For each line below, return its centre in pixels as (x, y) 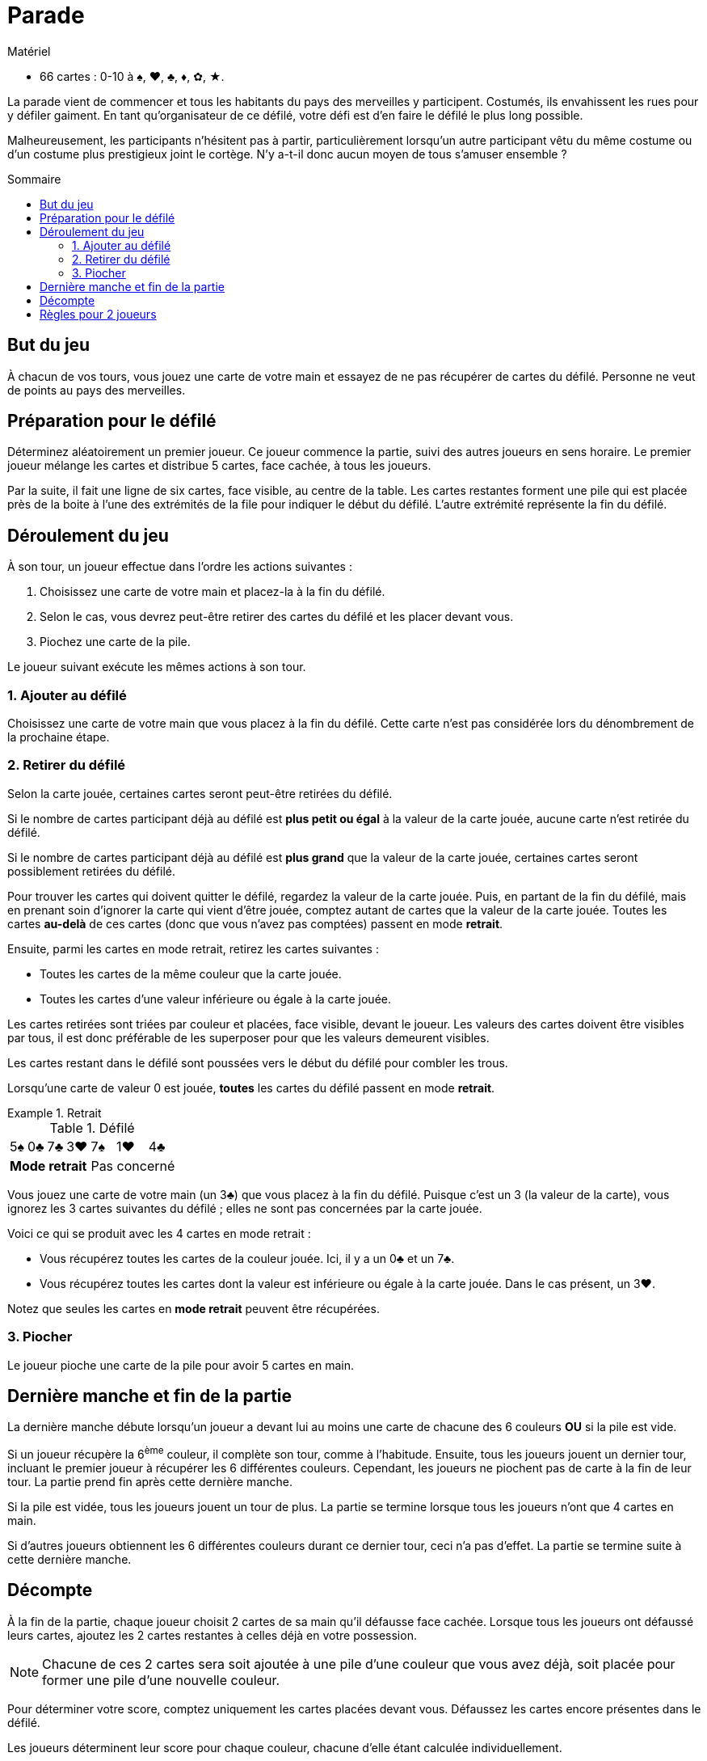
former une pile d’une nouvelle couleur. (161, 1680)
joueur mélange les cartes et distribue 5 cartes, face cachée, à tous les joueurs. (219, 466)
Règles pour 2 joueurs (98, 314)
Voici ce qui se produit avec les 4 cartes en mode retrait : (159, 1233)
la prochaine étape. (59, 737)
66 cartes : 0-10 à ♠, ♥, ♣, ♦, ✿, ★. (132, 76)
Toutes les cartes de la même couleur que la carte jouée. (191, 973)
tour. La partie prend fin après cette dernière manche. (150, 1482)
